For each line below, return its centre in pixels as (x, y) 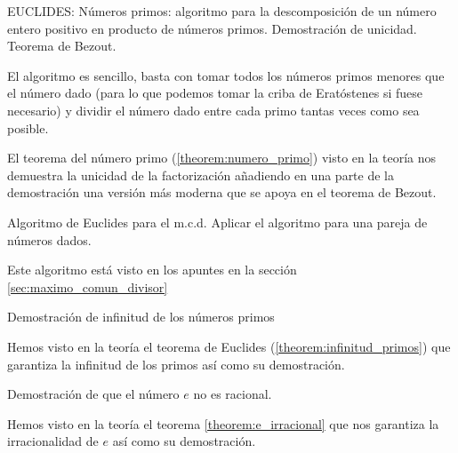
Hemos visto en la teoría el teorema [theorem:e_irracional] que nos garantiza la (223, 423)
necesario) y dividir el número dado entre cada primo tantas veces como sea (213, 110)
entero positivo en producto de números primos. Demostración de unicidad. (212, 28)
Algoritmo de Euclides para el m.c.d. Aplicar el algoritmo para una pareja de (217, 222)
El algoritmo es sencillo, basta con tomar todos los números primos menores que (226, 75)
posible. (28, 127)
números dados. (49, 239)
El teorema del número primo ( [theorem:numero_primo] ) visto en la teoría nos (222, 158)
